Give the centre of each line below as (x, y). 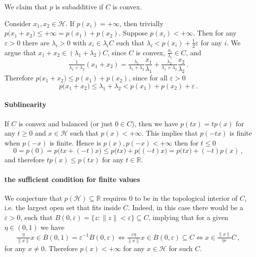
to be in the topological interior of (186, 198)
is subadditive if (79, 6)
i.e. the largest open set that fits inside (63, 207)
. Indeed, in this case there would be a (186, 207)
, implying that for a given (188, 217)
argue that (20, 52)
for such (181, 248)
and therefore (25, 160)
